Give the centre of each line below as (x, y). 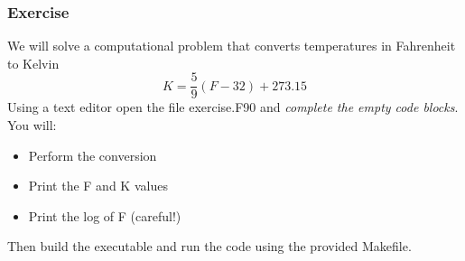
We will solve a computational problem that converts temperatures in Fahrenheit (232, 46)
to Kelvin (33, 63)
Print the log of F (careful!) (105, 215)
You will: (32, 125)
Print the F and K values (98, 186)
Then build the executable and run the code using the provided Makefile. (209, 246)
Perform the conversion (93, 155)
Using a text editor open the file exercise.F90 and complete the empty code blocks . (233, 107)
